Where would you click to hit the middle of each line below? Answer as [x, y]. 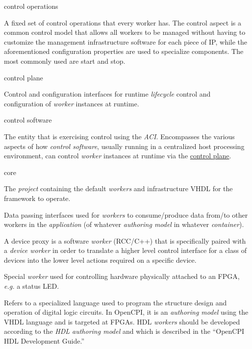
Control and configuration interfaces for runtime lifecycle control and [107, 94]
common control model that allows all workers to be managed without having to [125, 32]
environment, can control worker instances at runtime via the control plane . [118, 156]
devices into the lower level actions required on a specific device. [100, 260]
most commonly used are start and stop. [65, 61]
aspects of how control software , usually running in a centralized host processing [124, 146]
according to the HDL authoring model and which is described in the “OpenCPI [124, 331]
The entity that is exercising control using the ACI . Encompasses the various [119, 136]
